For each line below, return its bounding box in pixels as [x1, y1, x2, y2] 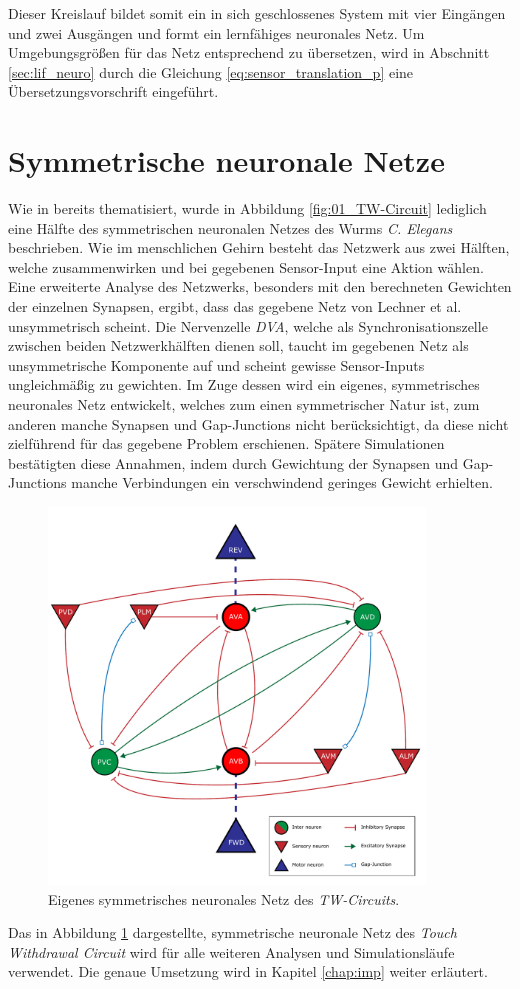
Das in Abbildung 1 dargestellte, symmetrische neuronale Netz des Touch [8, 922, 457, 943]
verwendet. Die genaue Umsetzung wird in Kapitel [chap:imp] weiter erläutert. [8, 961, 488, 982]
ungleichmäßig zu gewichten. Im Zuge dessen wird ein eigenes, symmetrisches [8, 374, 480, 395]
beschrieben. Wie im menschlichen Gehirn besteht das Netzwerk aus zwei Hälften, [8, 237, 510, 258]
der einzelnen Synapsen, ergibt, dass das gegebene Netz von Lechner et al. [8, 296, 462, 317]
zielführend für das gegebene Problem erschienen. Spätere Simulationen [8, 433, 445, 454]
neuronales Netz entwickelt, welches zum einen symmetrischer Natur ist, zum [8, 394, 480, 415]
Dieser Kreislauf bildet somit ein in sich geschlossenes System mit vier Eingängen [8, 3, 506, 23]
